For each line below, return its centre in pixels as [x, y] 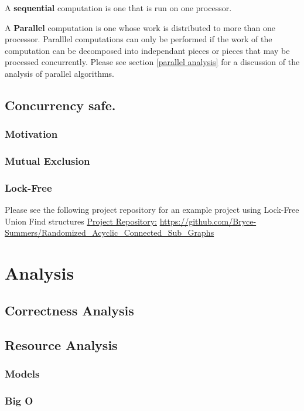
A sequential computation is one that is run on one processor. [118, 8]
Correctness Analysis [69, 310]
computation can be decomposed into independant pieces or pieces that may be [147, 50]
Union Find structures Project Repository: [81, 221]
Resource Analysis [61, 344]
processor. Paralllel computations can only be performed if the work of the [139, 39]
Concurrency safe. [60, 105]
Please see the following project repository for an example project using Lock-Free [152, 210]
